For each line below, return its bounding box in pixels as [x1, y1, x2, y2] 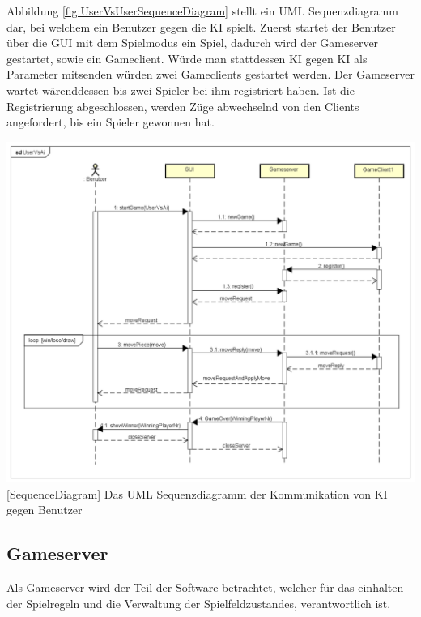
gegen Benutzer [6, 501, 83, 518]
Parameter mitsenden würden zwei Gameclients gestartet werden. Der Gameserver [6, 66, 415, 83]
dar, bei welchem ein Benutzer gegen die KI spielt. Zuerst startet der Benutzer [6, 18, 396, 35]
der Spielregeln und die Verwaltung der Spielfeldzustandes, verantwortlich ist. [6, 594, 391, 611]
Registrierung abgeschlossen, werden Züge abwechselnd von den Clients [6, 97, 359, 114]
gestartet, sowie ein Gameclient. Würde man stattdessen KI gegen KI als [6, 49, 368, 66]
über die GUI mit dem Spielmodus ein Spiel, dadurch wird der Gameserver [6, 34, 379, 51]
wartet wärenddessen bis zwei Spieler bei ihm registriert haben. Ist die [6, 81, 355, 98]
